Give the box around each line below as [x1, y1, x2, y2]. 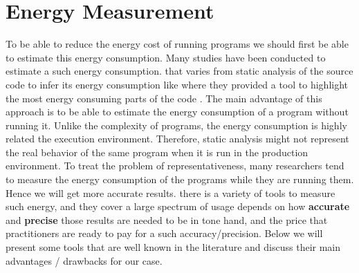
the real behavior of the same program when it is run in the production [6, 144, 309, 159]
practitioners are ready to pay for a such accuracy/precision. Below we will [6, 226, 323, 241]
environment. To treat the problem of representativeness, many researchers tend [6, 158, 344, 173]
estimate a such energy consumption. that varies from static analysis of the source [6, 64, 353, 78]
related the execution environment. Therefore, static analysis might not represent [6, 131, 349, 146]
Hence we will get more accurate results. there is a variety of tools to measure [6, 185, 335, 200]
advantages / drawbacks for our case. [6, 253, 163, 267]
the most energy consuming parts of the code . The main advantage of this [6, 91, 322, 105]
